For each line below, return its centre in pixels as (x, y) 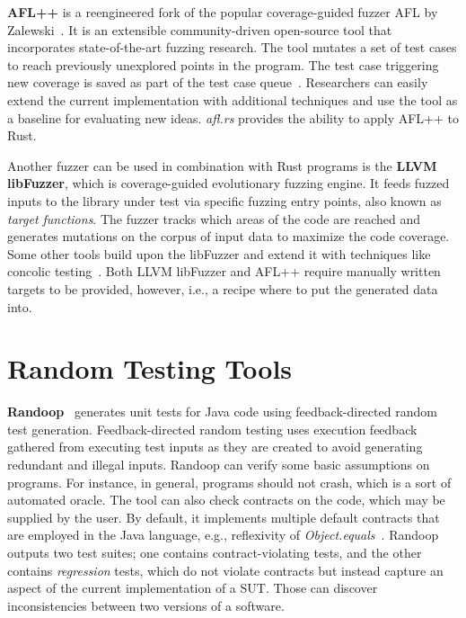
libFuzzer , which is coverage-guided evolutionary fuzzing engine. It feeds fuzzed (229, 183)
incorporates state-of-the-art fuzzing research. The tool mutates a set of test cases (232, 47)
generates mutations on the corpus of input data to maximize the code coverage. (229, 236)
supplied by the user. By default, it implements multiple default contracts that (224, 517)
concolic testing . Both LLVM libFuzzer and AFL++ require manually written (224, 271)
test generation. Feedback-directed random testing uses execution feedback (212, 429)
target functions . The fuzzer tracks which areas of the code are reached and (214, 218)
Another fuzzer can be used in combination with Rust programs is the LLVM (222, 165)
